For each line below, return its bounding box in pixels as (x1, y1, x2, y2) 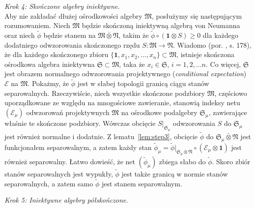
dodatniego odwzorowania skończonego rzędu (4, 39, 140, 50)
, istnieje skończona (176, 49, 235, 59)
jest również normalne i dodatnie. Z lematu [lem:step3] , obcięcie (4, 131, 198, 141)
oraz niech (4, 30, 35, 40)
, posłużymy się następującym (152, 10, 242, 21)
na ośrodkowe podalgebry (121, 107, 198, 117)
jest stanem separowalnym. (101, 178, 182, 188)
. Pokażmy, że (28, 78, 69, 89)
